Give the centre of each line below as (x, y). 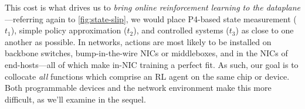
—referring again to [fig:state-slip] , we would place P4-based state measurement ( (151, 18)
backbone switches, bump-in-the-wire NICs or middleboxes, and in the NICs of (146, 53)
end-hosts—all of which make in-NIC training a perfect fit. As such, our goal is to (152, 64)
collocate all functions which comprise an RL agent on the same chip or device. (147, 76)
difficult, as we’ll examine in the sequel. (75, 99)
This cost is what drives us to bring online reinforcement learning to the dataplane (152, 7)
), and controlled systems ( (181, 30)
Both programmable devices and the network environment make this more (138, 88)
